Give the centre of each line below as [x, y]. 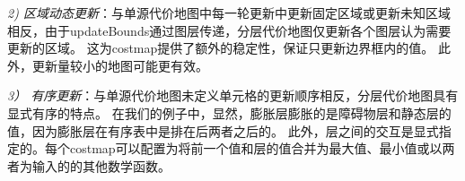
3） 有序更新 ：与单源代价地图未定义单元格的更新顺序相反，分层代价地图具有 [233, 95]
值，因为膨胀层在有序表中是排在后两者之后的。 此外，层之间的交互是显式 [223, 130]
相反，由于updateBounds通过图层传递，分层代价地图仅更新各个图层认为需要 [229, 30]
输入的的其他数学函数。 [101, 165]
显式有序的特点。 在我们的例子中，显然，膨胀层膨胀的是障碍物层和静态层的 [229, 112]
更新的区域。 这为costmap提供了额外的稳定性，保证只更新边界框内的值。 [221, 48]
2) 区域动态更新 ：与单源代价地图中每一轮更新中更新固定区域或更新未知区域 [229, 13]
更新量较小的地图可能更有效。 [120, 65]
